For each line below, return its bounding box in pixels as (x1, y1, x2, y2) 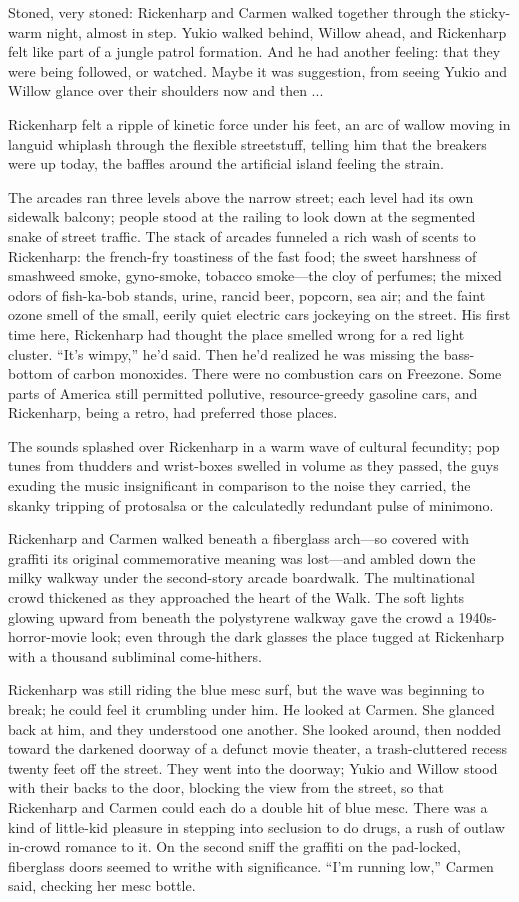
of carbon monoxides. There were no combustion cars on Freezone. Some (57, 363, 502, 384)
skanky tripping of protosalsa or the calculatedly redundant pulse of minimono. (8, 494, 494, 515)
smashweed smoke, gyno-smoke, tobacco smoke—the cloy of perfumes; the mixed (8, 265, 502, 286)
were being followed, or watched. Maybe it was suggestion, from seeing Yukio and (8, 60, 507, 81)
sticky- (470, 2, 511, 22)
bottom (8, 363, 53, 384)
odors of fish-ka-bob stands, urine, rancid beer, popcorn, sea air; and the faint (8, 284, 486, 305)
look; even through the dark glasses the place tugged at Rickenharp (91, 626, 505, 647)
